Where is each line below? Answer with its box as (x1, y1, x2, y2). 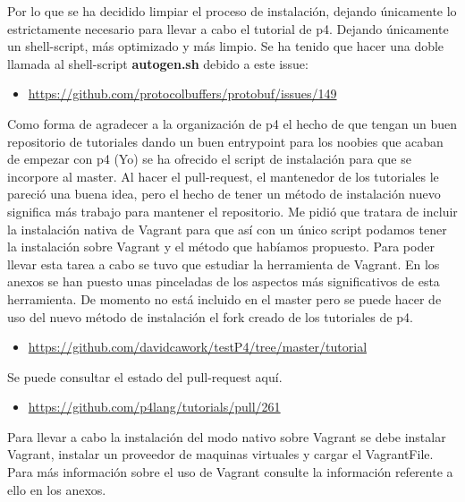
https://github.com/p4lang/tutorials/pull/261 (28, 397, 281, 416)
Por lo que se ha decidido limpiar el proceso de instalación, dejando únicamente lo (7, 2, 457, 20)
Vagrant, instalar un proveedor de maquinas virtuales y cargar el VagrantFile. (7, 445, 434, 464)
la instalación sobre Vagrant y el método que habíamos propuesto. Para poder (7, 237, 435, 256)
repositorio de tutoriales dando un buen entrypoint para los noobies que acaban (7, 132, 444, 150)
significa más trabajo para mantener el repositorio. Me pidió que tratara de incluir (7, 201, 458, 220)
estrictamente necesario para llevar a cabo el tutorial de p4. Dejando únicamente (7, 19, 449, 38)
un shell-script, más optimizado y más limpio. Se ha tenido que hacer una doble (7, 37, 444, 55)
